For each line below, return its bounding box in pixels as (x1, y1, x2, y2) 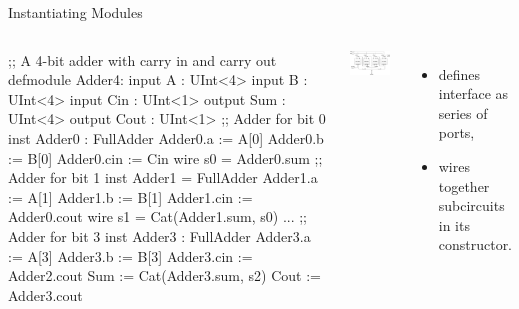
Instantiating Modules (8, 2, 143, 22)
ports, (438, 122, 475, 143)
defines (438, 63, 481, 84)
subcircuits (438, 195, 505, 216)
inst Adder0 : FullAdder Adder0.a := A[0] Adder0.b (8, 127, 324, 148)
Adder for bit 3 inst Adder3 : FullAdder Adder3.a (8, 225, 311, 246)
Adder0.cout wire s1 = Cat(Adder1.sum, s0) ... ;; (8, 206, 308, 227)
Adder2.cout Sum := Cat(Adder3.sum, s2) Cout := (8, 265, 321, 286)
